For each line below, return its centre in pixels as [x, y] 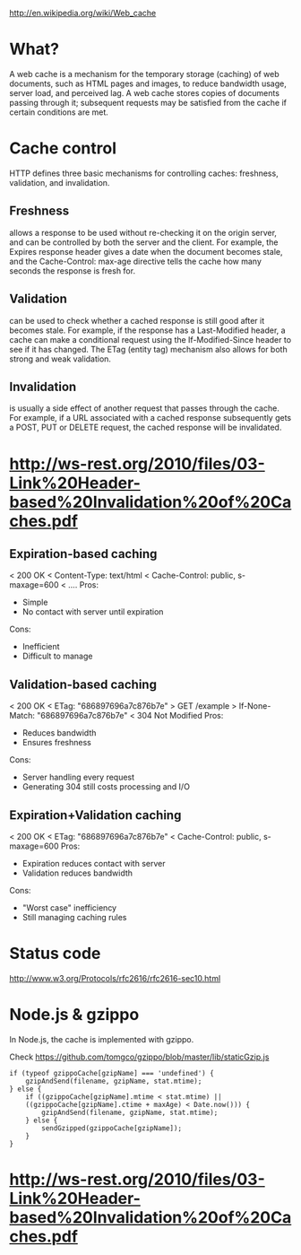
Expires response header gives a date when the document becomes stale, [146, 251]
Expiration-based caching [83, 554]
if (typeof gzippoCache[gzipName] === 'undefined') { [112, 1073]
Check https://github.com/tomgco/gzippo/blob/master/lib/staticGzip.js [139, 1057]
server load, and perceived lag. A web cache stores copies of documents [145, 92]
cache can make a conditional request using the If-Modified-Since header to [150, 339]
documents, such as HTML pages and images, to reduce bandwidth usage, [148, 83]
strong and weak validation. [60, 359]
